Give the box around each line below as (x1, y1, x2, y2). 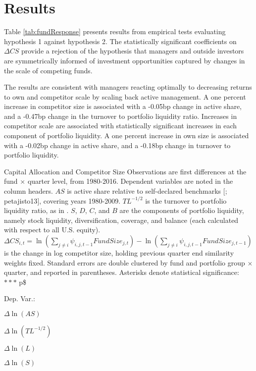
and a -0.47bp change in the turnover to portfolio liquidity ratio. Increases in (4, 110, 237, 121)
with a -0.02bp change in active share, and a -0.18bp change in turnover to (4, 140, 231, 150)
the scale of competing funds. (4, 65, 93, 75)
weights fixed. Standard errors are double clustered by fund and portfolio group (4, 257, 245, 267)
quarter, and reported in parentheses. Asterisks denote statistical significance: (4, 267, 239, 277)
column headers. (4, 186, 53, 196)
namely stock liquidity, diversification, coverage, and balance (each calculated (4, 214, 239, 225)
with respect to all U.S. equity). (4, 224, 101, 235)
